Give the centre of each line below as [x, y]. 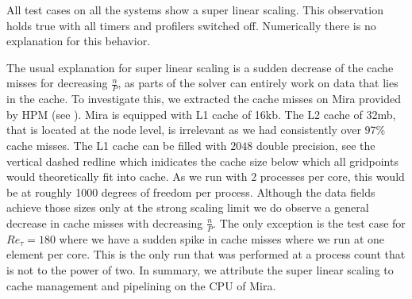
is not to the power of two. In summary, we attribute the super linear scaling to [200, 269]
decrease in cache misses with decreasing [105, 222]
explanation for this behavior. [79, 41]
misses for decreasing [57, 83]
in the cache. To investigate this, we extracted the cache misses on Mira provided [204, 99]
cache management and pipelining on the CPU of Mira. [141, 285]
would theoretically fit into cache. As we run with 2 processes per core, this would [206, 176]
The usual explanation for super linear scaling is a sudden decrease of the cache [200, 67]
